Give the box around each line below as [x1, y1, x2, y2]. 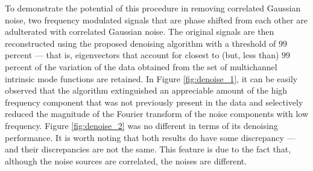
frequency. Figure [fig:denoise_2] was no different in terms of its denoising [5, 119, 278, 131]
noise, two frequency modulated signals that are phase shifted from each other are [5, 13, 308, 26]
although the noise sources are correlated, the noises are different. [5, 154, 247, 167]
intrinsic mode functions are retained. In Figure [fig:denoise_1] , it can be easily [5, 72, 298, 85]
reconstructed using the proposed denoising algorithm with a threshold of [5, 37, 276, 49]
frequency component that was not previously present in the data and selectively [5, 95, 303, 108]
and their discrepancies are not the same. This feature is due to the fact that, [5, 143, 291, 155]
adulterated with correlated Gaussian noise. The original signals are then [5, 25, 274, 38]
